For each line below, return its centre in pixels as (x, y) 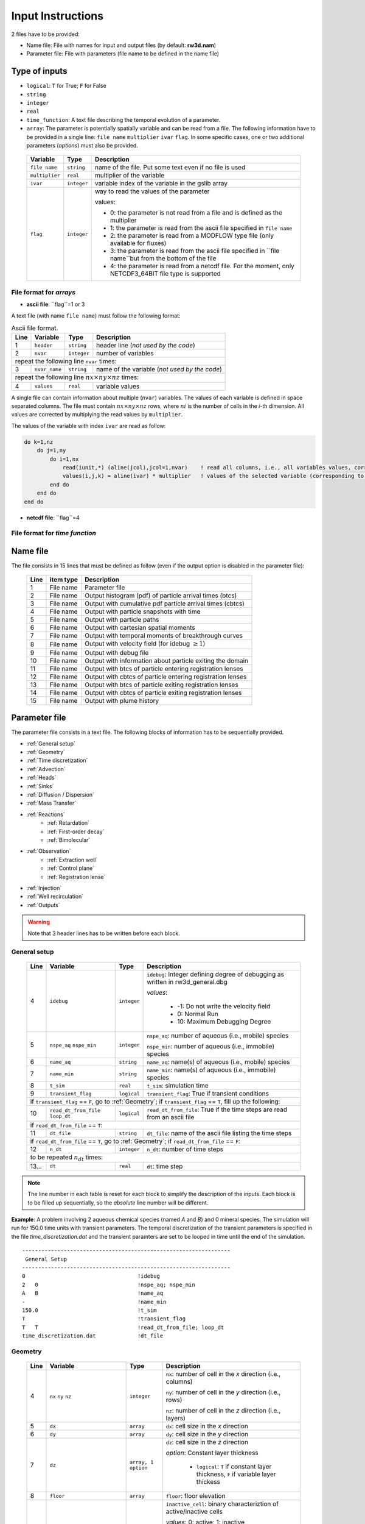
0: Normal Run (198, 1014)
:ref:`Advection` (46, 769)
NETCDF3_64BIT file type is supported (165, 274)
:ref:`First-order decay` (76, 831)
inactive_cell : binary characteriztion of (222, 1504)
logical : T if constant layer (234, 1467)
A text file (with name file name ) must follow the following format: (96, 315)
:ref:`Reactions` (46, 814)
